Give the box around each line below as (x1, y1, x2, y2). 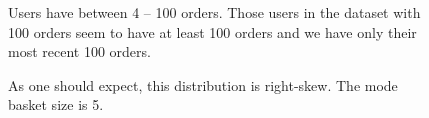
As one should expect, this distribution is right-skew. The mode (8, 74, 398, 95)
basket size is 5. (8, 94, 104, 115)
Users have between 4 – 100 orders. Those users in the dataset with (8, 2, 421, 22)
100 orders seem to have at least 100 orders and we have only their (8, 21, 417, 42)
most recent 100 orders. (8, 41, 151, 62)
